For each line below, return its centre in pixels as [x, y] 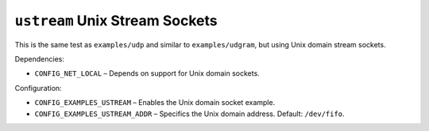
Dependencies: [40, 58]
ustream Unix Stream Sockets [116, 21]
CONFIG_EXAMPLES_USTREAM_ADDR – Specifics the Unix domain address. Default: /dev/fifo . [189, 114]
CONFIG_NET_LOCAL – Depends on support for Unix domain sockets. [147, 73]
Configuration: [39, 88]
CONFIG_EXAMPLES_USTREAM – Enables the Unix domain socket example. [155, 103]
